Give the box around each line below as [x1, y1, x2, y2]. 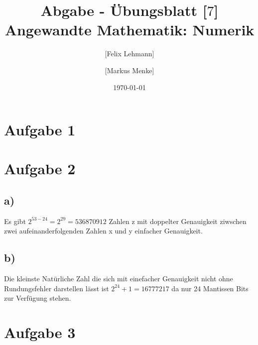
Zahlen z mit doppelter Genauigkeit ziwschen [109, 216, 247, 226]
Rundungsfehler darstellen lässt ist [4, 283, 109, 293]
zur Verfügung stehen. [4, 293, 71, 303]
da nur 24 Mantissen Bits [171, 283, 249, 293]
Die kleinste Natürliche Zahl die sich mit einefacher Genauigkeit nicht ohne [4, 273, 233, 284]
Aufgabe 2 [4, 158, 76, 179]
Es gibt [4, 216, 26, 226]
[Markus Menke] [105, 65, 154, 75]
